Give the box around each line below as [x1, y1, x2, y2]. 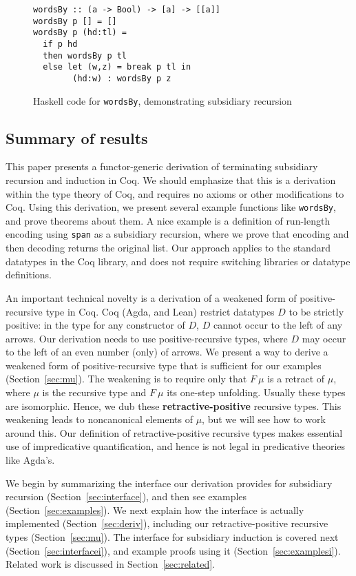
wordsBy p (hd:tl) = [33, 28, 127, 38]
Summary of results [6, 127, 148, 148]
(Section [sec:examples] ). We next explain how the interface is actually [6, 502, 304, 517]
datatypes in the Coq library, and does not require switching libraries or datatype [6, 254, 350, 268]
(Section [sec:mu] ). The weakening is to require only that [6, 371, 247, 386]
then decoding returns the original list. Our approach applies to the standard [6, 240, 331, 255]
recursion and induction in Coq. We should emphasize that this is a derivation [6, 173, 336, 187]
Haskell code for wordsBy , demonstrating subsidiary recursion [33, 93, 292, 107]
